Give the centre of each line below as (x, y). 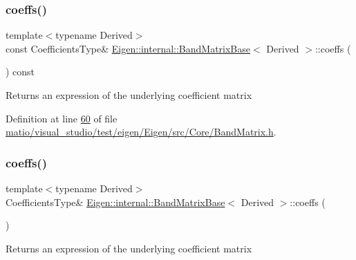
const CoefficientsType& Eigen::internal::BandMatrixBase (128, 48)
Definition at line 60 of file (62, 118)
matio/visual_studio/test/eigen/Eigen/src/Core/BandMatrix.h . (141, 132)
